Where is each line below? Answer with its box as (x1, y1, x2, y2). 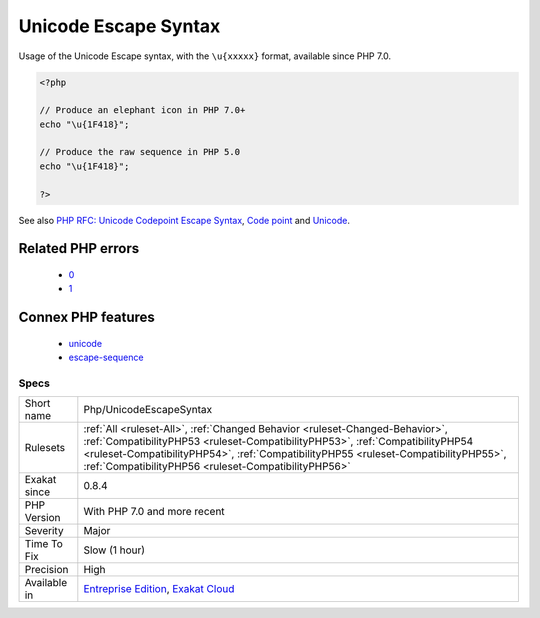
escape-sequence (68, 351, 144, 364)
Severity (24, 524, 64, 538)
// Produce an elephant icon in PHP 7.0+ (39, 105, 246, 116)
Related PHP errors (18, 240, 140, 257)
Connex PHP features (18, 309, 155, 326)
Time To (24, 537, 64, 551)
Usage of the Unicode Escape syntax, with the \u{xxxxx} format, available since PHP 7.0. (18, 50, 392, 62)
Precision (24, 563, 69, 577)
